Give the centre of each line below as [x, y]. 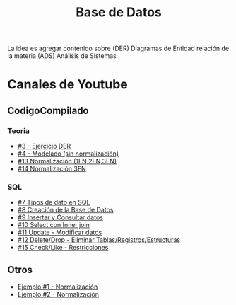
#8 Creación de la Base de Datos [65, 210]
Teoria [19, 130]
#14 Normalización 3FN [52, 169]
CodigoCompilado [48, 110]
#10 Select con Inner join [54, 225]
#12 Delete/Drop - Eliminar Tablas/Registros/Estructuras [99, 240]
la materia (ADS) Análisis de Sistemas [62, 56]
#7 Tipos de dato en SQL [54, 202]
